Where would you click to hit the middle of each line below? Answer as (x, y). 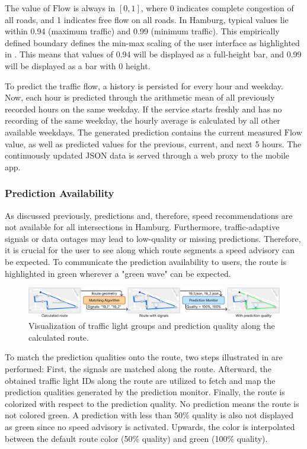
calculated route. (59, 337)
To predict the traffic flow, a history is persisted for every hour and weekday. (144, 85)
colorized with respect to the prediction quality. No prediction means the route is (152, 403)
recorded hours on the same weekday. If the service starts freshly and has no (143, 109)
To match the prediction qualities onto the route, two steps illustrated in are (144, 357)
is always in (94, 8)
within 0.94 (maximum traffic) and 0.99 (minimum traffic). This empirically (142, 31)
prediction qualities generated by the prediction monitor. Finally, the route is (145, 392)
